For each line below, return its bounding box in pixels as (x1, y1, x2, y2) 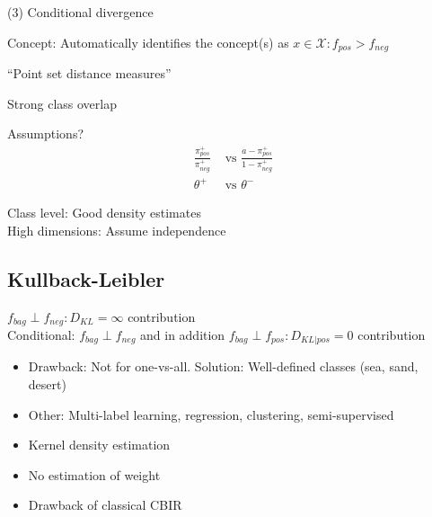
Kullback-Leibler (7, 264, 165, 292)
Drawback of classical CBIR (28, 495, 182, 514)
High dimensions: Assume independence (7, 220, 226, 239)
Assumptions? (7, 124, 84, 143)
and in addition (140, 325, 225, 343)
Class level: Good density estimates (7, 203, 201, 222)
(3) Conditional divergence (7, 3, 154, 21)
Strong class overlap (7, 94, 117, 112)
